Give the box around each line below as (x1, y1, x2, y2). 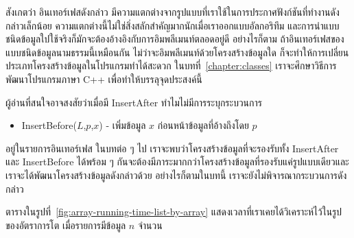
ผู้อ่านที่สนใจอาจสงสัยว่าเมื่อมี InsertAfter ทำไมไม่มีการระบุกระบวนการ (5, 95, 262, 109)
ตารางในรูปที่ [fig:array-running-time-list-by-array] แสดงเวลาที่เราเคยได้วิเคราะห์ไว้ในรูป (5, 204, 342, 219)
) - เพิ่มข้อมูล (99, 118, 146, 132)
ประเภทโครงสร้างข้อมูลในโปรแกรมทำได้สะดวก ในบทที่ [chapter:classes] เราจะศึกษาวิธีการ (5, 58, 337, 73)
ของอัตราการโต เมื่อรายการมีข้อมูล (5, 217, 126, 232)
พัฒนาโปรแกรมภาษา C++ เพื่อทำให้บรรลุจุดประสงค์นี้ (5, 71, 202, 86)
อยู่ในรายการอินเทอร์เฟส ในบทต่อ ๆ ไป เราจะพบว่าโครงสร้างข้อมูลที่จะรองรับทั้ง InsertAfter (5, 141, 339, 155)
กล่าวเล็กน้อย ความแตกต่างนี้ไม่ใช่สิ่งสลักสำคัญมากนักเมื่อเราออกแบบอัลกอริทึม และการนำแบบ (5, 18, 340, 32)
